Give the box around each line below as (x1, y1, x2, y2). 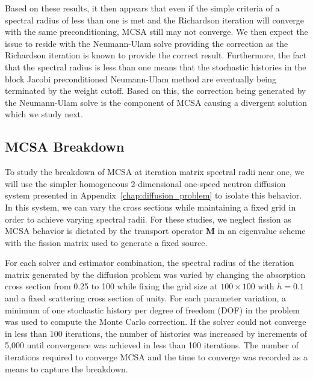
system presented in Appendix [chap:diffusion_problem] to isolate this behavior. (5, 189, 302, 202)
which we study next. (5, 108, 83, 120)
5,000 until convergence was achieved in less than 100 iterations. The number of (5, 339, 299, 351)
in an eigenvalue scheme (217, 224, 306, 237)
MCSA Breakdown (5, 137, 125, 156)
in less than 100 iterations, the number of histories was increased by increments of (5, 327, 308, 339)
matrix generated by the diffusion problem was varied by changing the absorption (5, 268, 306, 280)
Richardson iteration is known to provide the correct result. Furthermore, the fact (5, 49, 307, 61)
